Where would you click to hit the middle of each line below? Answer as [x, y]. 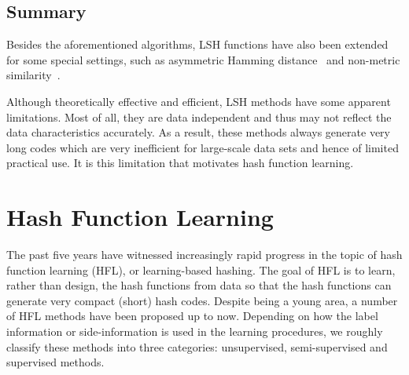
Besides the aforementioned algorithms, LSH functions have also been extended [197, 44]
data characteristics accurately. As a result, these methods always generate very [198, 132]
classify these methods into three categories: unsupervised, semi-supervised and [197, 346]
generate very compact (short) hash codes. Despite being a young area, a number [202, 300]
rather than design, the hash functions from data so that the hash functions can [199, 285]
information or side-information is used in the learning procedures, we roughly [195, 331]
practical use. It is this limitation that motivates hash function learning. [180, 163]
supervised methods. [55, 362]
